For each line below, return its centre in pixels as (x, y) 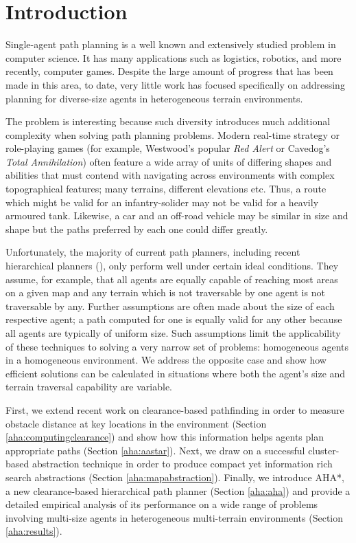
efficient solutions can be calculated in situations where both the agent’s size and (176, 373)
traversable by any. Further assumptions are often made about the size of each (170, 306)
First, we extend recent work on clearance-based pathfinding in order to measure (175, 409)
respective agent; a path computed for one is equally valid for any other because (174, 319)
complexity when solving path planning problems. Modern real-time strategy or (173, 134)
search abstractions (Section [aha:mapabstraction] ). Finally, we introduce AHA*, (175, 477)
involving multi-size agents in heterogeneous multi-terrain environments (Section (175, 517)
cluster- (324, 450)
